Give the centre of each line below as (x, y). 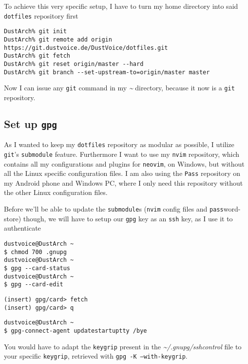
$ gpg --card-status (37, 268)
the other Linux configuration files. (56, 192)
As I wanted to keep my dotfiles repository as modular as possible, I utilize (119, 144)
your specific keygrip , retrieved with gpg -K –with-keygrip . (96, 356)
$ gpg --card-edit (34, 285)
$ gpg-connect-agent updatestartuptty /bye (76, 331)
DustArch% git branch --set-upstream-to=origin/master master (107, 72)
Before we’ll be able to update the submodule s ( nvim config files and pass (114, 209)
